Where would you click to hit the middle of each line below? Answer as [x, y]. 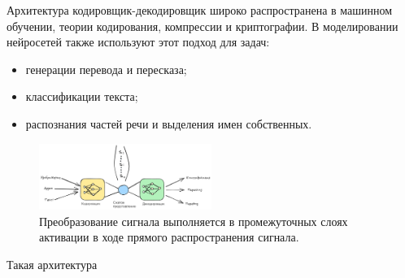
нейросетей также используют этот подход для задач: [138, 42]
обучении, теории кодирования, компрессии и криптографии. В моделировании [202, 26]
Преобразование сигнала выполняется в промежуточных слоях [194, 221]
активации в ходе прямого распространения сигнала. [169, 237]
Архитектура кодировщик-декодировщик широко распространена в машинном [200, 10]
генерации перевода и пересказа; [106, 69]
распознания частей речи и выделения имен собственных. [169, 123]
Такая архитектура [52, 264]
